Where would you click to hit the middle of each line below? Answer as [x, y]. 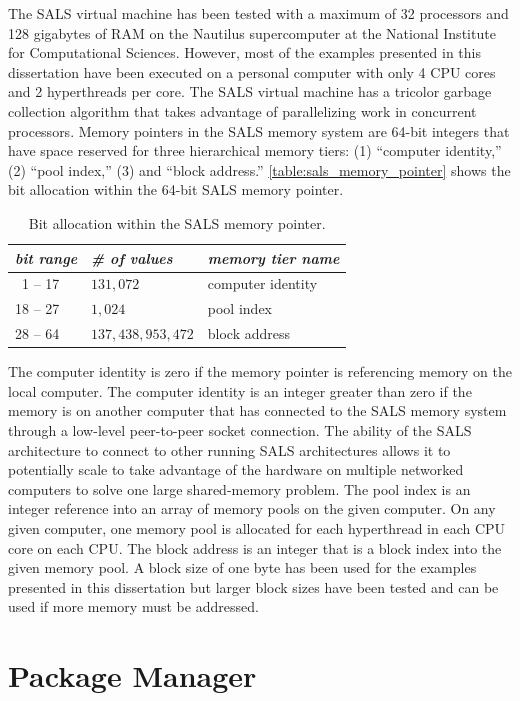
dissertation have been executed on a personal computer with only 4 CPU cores [252, 71]
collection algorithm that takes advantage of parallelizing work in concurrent [242, 110]
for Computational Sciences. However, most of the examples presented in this [244, 52]
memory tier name [273, 257]
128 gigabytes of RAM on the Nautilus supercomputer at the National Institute [252, 32]
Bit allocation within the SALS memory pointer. [177, 222]
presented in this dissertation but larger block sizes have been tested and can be [253, 586]
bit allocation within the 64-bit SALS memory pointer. [176, 189]
